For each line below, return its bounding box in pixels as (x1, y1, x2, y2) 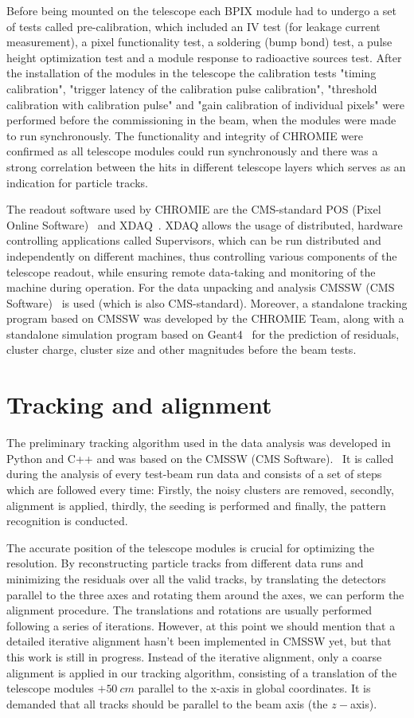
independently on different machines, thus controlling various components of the (6, 247, 397, 264)
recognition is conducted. (6, 512, 128, 529)
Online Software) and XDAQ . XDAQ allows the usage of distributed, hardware (6, 216, 403, 233)
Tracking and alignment (6, 388, 272, 421)
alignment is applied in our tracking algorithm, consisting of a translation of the (6, 664, 397, 681)
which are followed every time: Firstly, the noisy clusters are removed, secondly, (6, 481, 394, 497)
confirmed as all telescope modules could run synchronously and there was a (6, 143, 378, 159)
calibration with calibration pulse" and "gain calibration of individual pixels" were (6, 96, 404, 112)
